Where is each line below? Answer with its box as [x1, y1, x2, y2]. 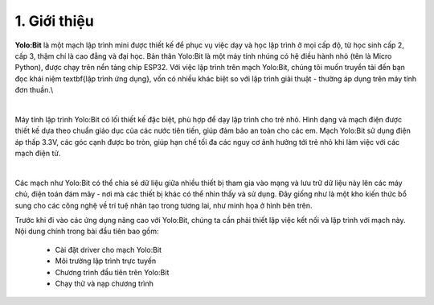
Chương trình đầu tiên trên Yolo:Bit [55, 267, 170, 277]
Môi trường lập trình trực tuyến [55, 256, 157, 266]
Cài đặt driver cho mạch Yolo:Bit [55, 245, 162, 254]
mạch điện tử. [14, 149, 61, 159]
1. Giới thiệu [14, 12, 94, 30]
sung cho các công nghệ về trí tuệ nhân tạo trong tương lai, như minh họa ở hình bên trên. [14, 200, 313, 210]
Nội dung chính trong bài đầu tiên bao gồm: [14, 226, 159, 237]
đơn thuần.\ [14, 85, 54, 95]
